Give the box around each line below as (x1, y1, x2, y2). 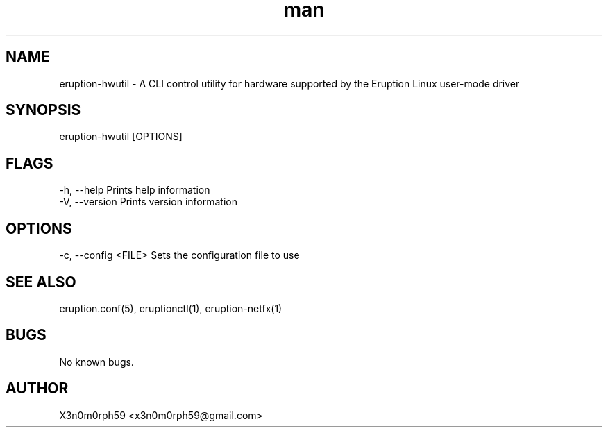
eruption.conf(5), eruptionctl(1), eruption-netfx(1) (59, 302, 282, 314)
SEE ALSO (6, 273, 76, 291)
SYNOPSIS (6, 101, 81, 119)
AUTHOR (6, 380, 69, 398)
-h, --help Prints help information (59, 184, 210, 196)
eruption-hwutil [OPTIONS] (59, 130, 183, 143)
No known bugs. (59, 355, 134, 368)
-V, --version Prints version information (59, 196, 237, 208)
